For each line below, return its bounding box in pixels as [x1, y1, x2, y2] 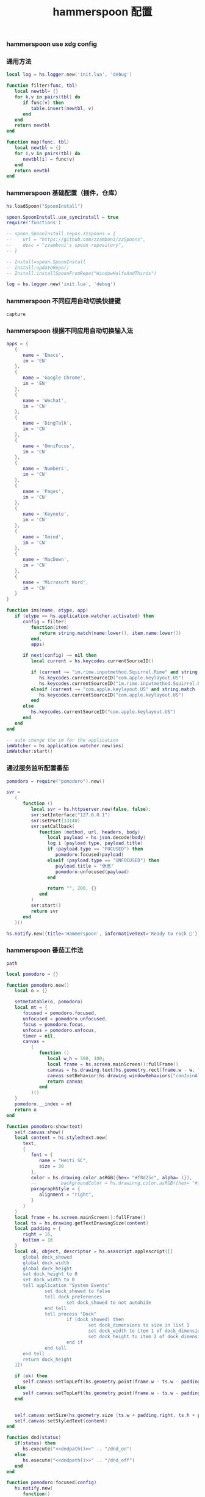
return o [14, 1107, 37, 1113]
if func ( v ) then [22, 100, 64, 106]
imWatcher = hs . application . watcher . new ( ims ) [6, 742, 124, 748]
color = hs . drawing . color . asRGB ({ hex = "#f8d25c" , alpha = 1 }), [31, 1174, 193, 1180]
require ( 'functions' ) [6, 220, 62, 226]
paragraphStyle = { [31, 1186, 81, 1192]
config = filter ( [22, 618, 67, 624]
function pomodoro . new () [6, 982, 70, 988]
